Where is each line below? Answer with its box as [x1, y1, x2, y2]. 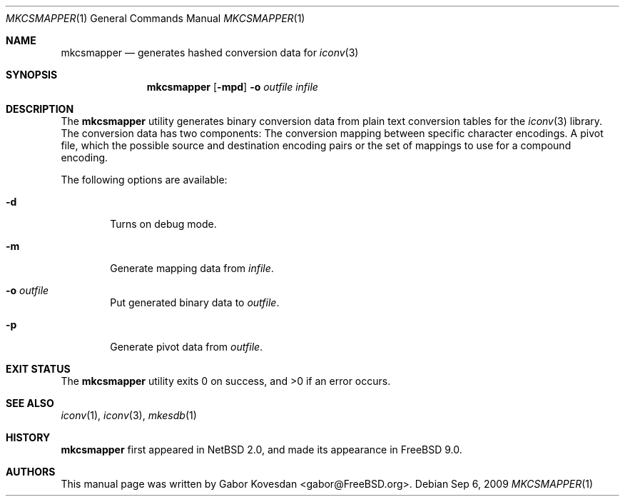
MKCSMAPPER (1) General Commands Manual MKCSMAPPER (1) [6, 12, 305, 24]
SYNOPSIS [6, 69, 58, 81]
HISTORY [6, 431, 51, 443]
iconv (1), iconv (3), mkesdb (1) [61, 409, 197, 421]
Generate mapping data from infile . [110, 262, 274, 274]
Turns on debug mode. [110, 218, 217, 230]
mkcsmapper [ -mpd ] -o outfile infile [146, 81, 318, 93]
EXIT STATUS [6, 363, 71, 375]
